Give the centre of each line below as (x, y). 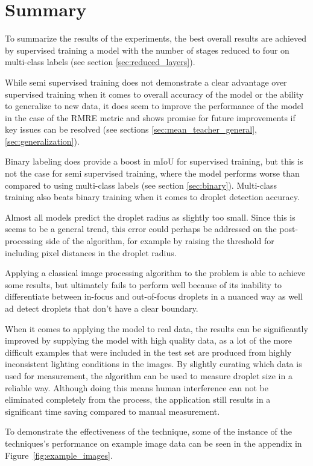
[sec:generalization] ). (42, 141)
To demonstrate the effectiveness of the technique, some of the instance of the (148, 431)
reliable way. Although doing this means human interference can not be (137, 387)
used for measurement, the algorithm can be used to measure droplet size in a (149, 375)
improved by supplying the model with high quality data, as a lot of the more (148, 340)
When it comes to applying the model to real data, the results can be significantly (156, 328)
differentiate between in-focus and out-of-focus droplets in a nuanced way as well (154, 296)
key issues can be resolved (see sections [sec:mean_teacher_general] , (131, 129)
